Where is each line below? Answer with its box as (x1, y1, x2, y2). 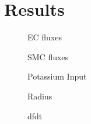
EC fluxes (27, 31, 62, 43)
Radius (27, 89, 52, 102)
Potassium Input (27, 70, 87, 82)
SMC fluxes (27, 50, 69, 63)
